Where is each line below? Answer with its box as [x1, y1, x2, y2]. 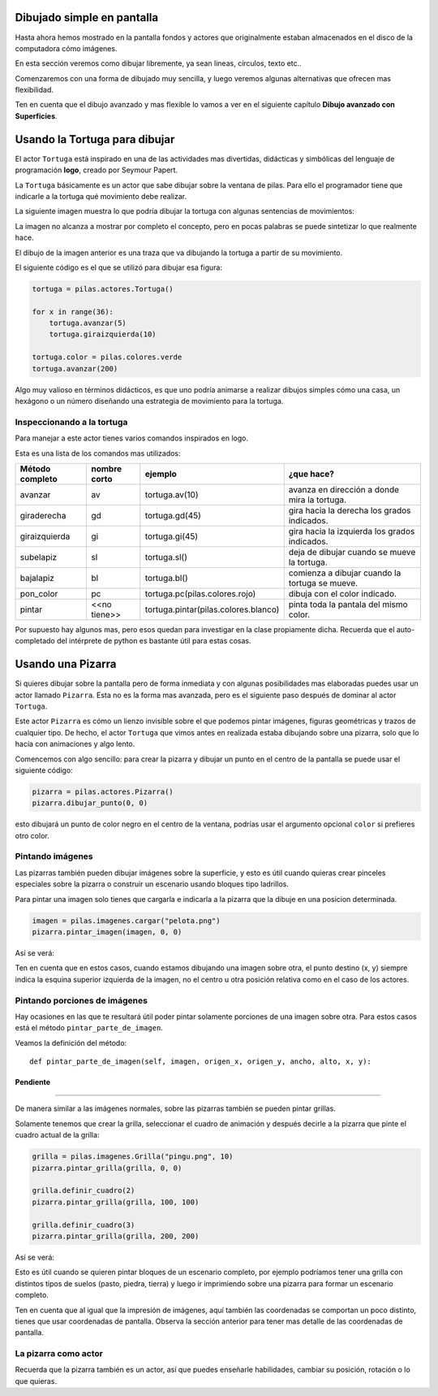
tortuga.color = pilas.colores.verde [32, 353, 182, 362]
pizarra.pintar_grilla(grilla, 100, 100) [32, 1197, 200, 1207]
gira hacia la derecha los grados [288, 505, 411, 516]
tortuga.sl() [144, 551, 188, 562]
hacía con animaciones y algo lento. [15, 739, 135, 749]
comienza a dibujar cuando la [288, 567, 401, 579]
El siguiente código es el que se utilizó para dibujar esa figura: [15, 262, 223, 272]
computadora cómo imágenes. [15, 43, 118, 53]
